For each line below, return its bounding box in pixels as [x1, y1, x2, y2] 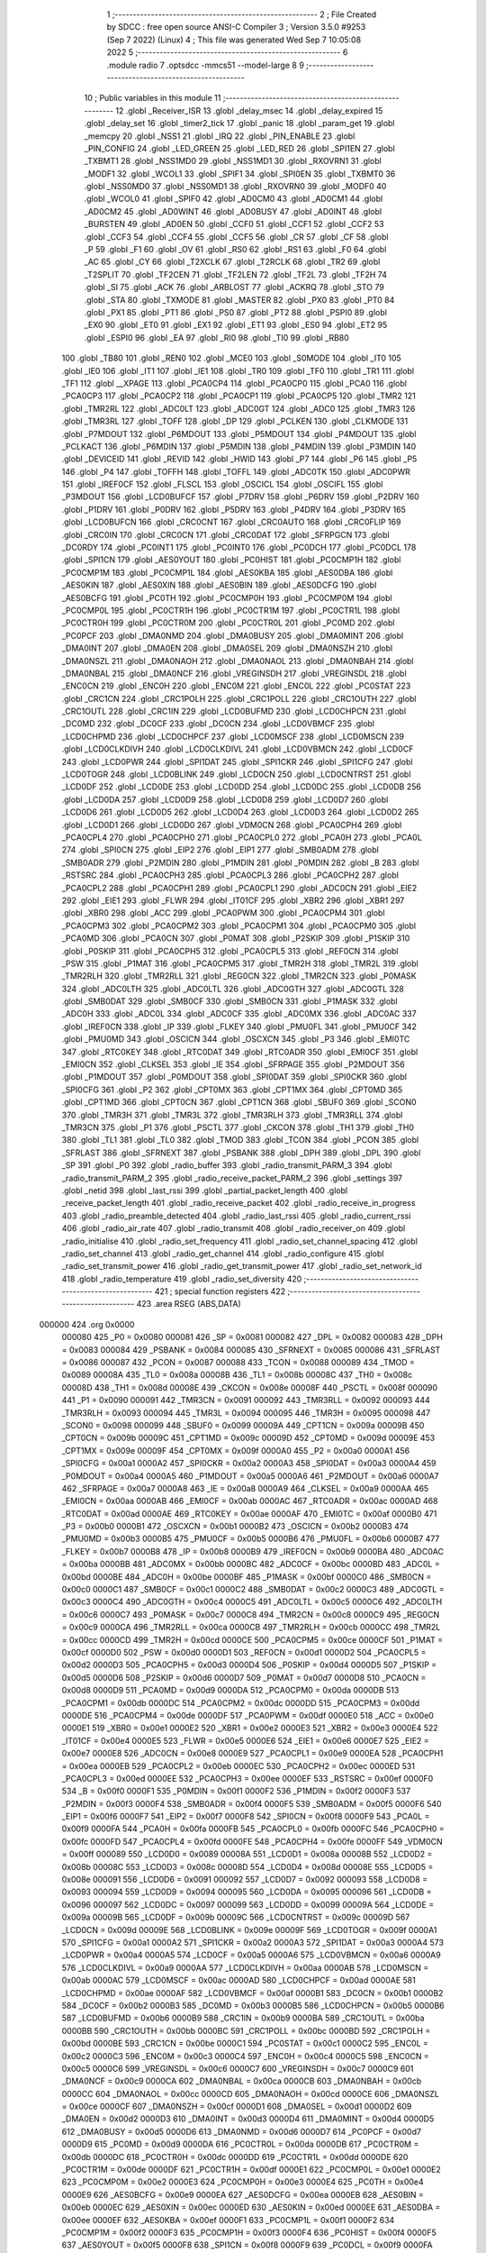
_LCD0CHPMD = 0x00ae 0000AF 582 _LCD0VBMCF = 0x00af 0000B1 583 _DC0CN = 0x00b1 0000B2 [61, 1987, 444, 1998]
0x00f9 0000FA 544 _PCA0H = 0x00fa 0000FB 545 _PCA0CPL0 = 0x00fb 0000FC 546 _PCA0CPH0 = [61, 1823, 445, 1834]
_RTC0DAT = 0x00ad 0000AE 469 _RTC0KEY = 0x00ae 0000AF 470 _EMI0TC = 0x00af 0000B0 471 [61, 1508, 437, 1519]
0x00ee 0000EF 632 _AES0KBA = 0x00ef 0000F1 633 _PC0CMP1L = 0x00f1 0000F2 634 [61, 2214, 395, 2225]
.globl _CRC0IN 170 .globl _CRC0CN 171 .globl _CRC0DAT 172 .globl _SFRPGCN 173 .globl [61, 529, 391, 540]
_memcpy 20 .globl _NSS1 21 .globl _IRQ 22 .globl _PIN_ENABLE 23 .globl [84, 131, 355, 141]
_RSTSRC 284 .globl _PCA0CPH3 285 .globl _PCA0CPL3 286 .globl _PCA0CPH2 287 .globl [61, 870, 400, 880]
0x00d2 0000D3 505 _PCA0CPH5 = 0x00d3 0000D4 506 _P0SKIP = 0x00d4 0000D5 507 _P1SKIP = [61, 1659, 437, 1671]
